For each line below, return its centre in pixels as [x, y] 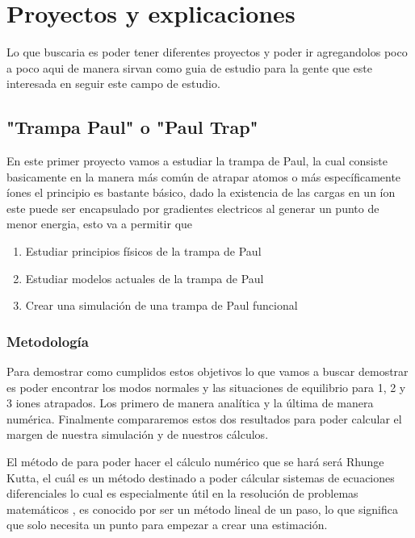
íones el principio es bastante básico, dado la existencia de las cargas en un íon [201, 192]
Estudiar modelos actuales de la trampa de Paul [145, 278]
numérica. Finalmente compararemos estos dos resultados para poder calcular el [204, 418]
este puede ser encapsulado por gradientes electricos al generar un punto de [193, 208]
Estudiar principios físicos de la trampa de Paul [143, 251]
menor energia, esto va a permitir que [100, 224]
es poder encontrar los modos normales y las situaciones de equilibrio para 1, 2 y [206, 387]
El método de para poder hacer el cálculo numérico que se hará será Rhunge [195, 462]
